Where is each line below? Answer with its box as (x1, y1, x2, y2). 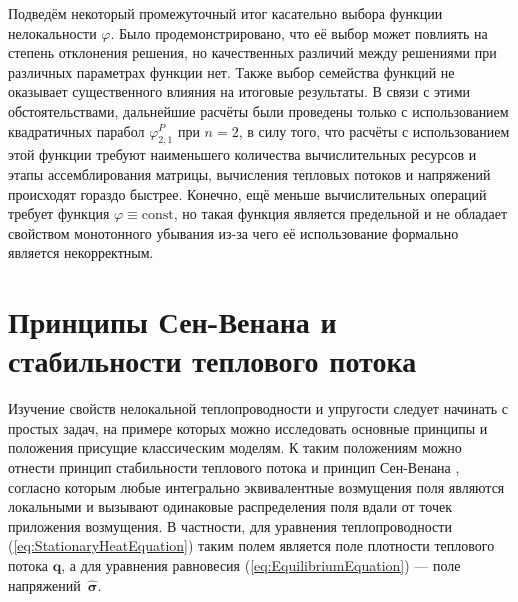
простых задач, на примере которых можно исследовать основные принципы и (8, 417, 488, 438)
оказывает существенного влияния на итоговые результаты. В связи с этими (8, 81, 471, 102)
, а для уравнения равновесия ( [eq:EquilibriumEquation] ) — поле (61, 554, 461, 575)
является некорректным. (8, 242, 154, 263)
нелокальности (8, 22, 97, 43)
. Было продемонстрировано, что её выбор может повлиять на (110, 22, 488, 43)
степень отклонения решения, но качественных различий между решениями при (8, 42, 497, 63)
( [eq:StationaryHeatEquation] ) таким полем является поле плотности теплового (8, 535, 495, 556)
